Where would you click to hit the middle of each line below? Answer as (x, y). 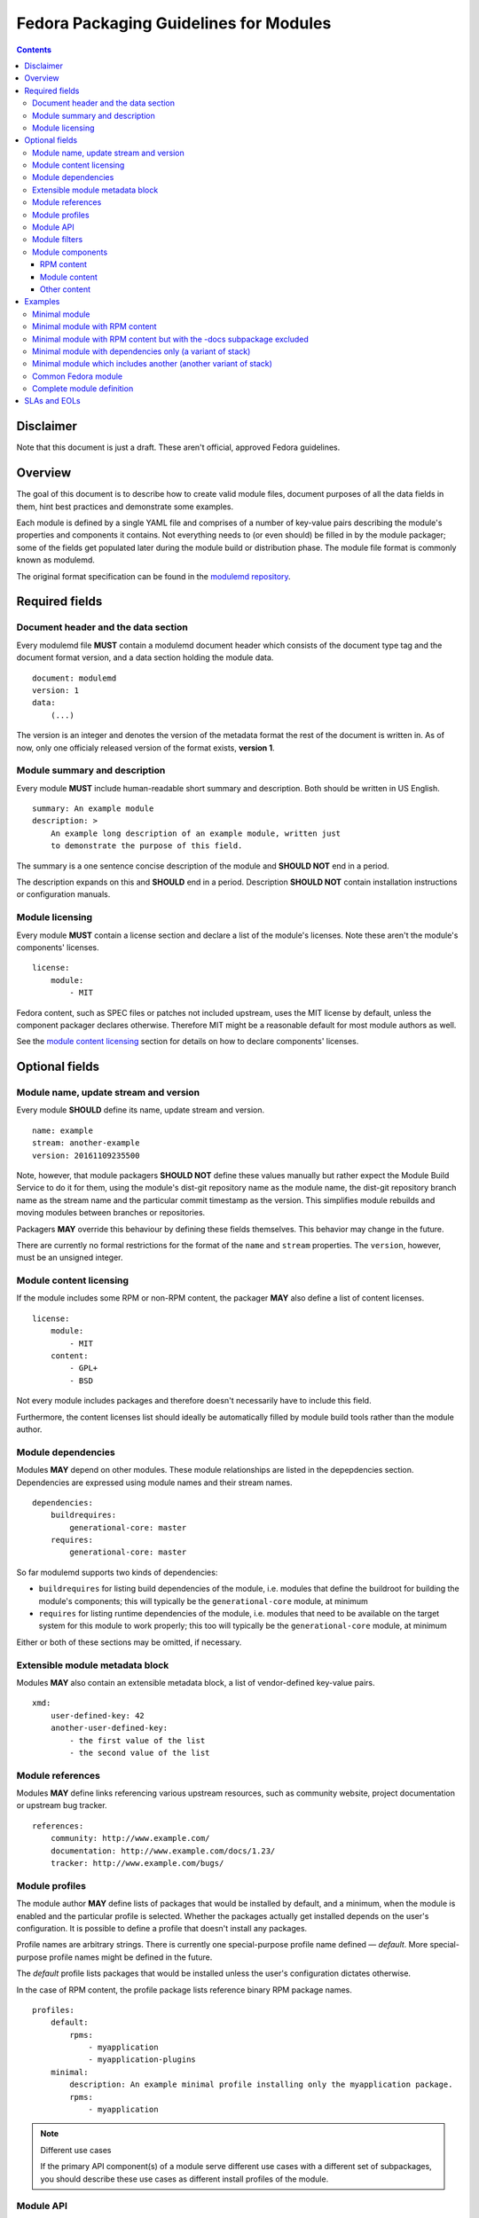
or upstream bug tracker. (62, 1805)
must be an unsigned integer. (70, 1258)
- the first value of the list (137, 1740)
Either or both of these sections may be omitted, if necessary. (129, 1642)
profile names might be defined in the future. (131, 1957)
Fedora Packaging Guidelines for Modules (174, 23)
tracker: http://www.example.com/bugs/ (137, 1864)
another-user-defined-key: (109, 1728)
